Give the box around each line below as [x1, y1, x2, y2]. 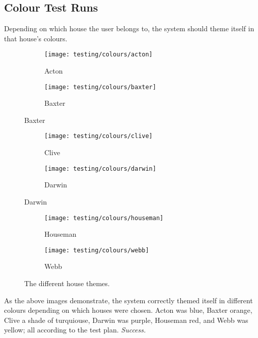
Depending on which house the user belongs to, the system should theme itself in [4, 23, 254, 34]
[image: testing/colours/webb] [44, 246, 149, 254]
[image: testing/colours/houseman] [44, 214, 164, 222]
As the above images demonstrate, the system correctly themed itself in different [4, 295, 253, 305]
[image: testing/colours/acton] [44, 51, 153, 58]
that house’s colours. [4, 33, 68, 43]
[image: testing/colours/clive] [44, 132, 153, 140]
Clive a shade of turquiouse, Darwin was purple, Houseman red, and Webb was [4, 314, 248, 325]
